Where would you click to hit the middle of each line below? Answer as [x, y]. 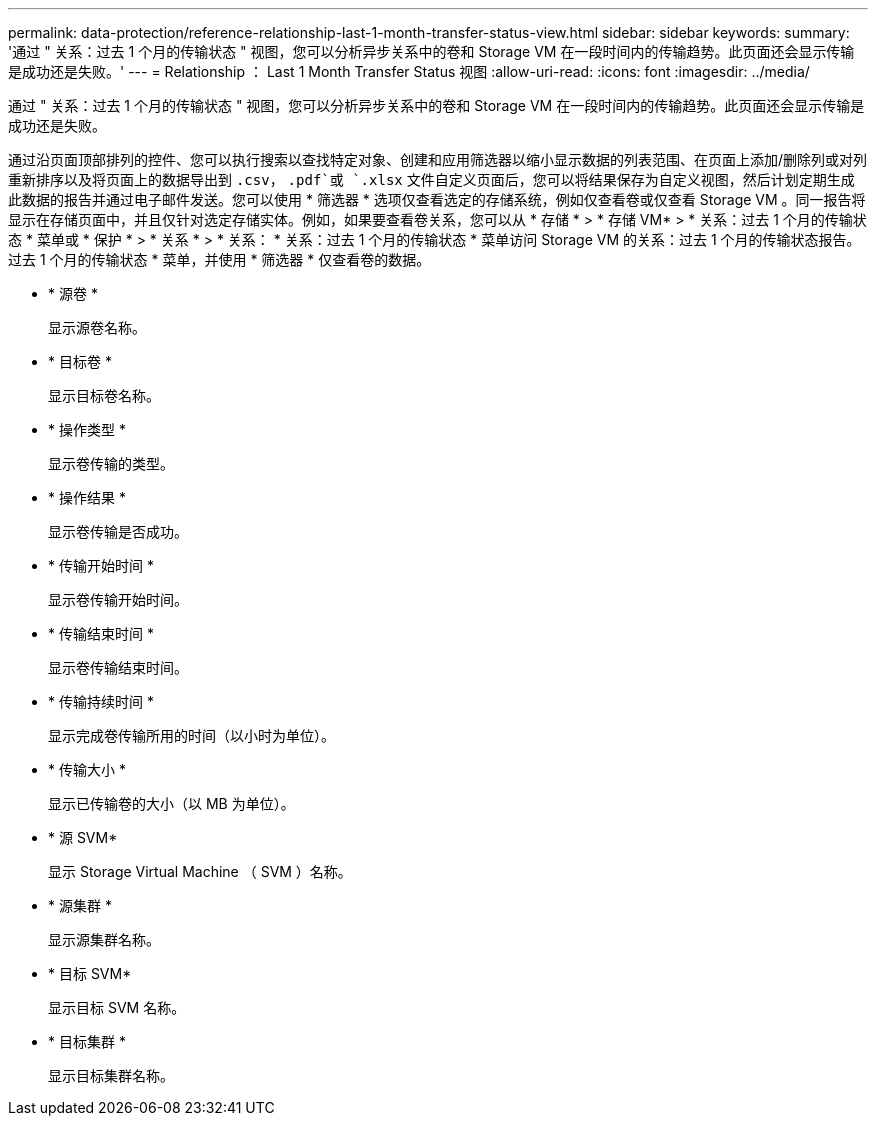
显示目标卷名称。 [104, 395]
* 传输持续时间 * [101, 701]
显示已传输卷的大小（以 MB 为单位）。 [171, 803]
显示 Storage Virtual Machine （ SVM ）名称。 [200, 871]
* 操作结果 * [87, 497]
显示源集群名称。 [104, 939]
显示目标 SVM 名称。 [117, 1007]
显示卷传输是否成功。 [118, 531]
